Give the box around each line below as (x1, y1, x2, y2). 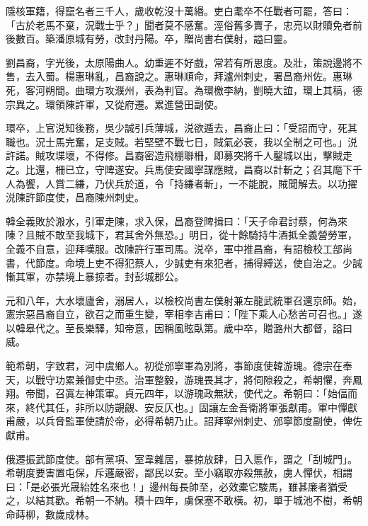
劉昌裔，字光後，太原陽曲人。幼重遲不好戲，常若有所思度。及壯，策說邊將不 (6, 55, 362, 69)
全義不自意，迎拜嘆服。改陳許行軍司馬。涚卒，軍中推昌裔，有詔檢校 (6, 241, 323, 256)
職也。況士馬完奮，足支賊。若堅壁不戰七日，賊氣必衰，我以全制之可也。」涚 (6, 134, 357, 149)
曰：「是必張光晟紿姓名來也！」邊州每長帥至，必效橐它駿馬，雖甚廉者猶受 (6, 479, 347, 493)
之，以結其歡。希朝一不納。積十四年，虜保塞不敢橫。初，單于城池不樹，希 (6, 493, 352, 508)
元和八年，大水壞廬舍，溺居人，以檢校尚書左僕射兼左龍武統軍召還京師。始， (6, 292, 362, 307)
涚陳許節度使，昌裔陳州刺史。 (6, 190, 144, 205)
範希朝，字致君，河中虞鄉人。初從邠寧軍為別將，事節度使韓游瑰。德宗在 (6, 358, 343, 373)
